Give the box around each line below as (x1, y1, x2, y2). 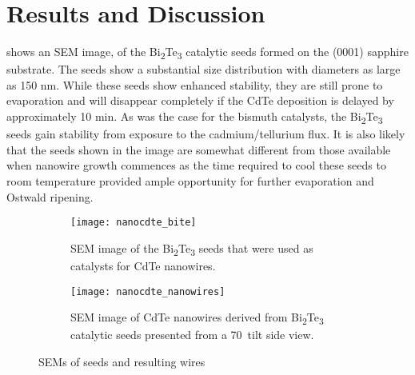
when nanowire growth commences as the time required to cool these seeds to (6, 157, 386, 174)
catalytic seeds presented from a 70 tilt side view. (70, 326, 314, 343)
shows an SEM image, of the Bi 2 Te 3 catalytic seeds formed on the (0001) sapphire (6, 43, 409, 62)
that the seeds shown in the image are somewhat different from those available (6, 141, 391, 158)
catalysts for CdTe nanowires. (70, 257, 216, 273)
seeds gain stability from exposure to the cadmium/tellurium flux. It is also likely (6, 126, 405, 142)
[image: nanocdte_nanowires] (70, 285, 225, 297)
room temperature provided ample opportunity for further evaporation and (6, 172, 374, 189)
